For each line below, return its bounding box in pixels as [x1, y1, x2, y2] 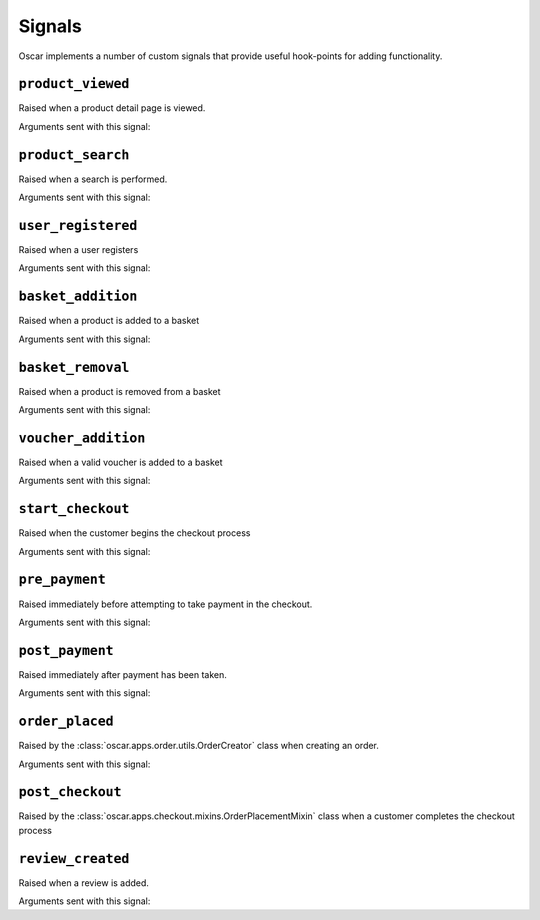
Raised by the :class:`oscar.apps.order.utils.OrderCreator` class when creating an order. [18, 740, 380, 752]
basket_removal [18, 359, 130, 375]
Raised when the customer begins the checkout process [18, 527, 251, 539]
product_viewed [18, 76, 130, 92]
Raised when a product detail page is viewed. [18, 102, 206, 114]
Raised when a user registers [18, 244, 139, 256]
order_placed [18, 713, 114, 730]
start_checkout [18, 501, 130, 517]
